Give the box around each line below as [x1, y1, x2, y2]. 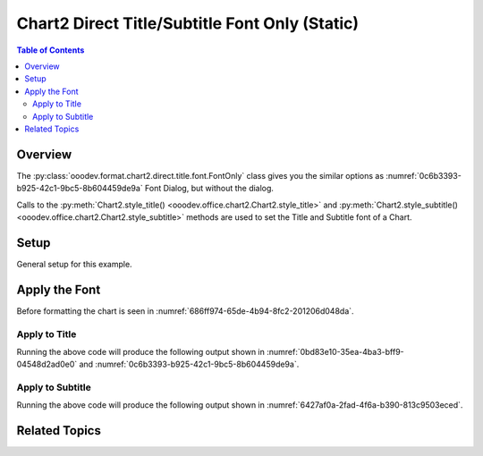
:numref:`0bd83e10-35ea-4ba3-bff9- [267, 346, 404, 357]
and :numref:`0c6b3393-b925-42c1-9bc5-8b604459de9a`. [79, 359, 300, 370]
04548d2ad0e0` [16, 359, 78, 370]
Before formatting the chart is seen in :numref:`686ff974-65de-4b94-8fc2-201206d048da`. [16, 305, 354, 317]
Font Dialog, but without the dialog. [144, 183, 275, 194]
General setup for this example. [16, 258, 133, 269]
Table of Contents [16, 45, 85, 55]
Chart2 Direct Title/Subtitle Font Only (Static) [16, 13, 360, 33]
